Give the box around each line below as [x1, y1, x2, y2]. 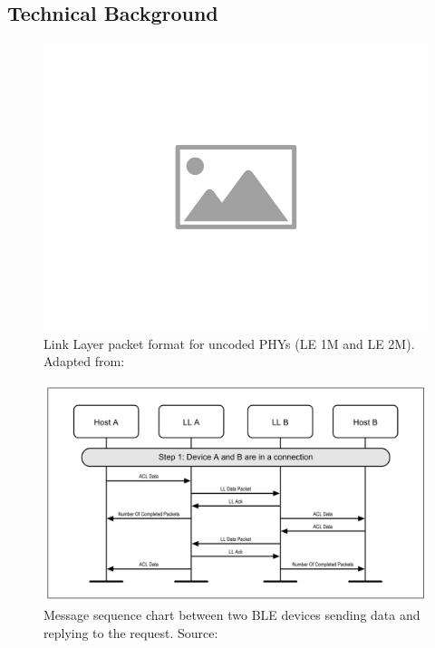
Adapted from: [43, 352, 125, 371]
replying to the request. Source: [43, 623, 218, 642]
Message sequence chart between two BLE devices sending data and [43, 605, 420, 624]
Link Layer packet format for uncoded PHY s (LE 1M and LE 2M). [43, 334, 415, 353]
